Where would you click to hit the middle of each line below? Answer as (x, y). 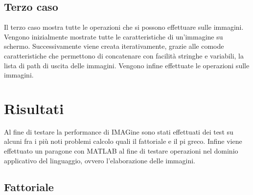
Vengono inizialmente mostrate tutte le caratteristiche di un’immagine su (114, 36)
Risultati (34, 108)
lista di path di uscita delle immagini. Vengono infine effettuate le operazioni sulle (127, 65)
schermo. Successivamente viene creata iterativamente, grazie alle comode (114, 46)
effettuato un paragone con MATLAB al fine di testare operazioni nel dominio (121, 151)
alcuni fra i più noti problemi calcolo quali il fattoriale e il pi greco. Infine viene (123, 141)
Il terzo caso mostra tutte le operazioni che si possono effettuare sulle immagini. (124, 27)
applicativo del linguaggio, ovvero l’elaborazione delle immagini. (100, 160)
